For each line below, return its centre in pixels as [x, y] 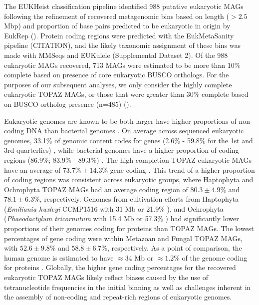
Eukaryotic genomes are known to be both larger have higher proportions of [120, 121]
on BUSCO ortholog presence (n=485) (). [68, 104]
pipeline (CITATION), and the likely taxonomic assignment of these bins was [123, 45]
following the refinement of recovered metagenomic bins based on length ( [117, 16]
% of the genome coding [211, 257]
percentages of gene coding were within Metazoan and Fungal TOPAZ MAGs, [123, 238]
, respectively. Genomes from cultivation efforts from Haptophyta [139, 199]
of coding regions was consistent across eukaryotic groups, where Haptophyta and [129, 179]
